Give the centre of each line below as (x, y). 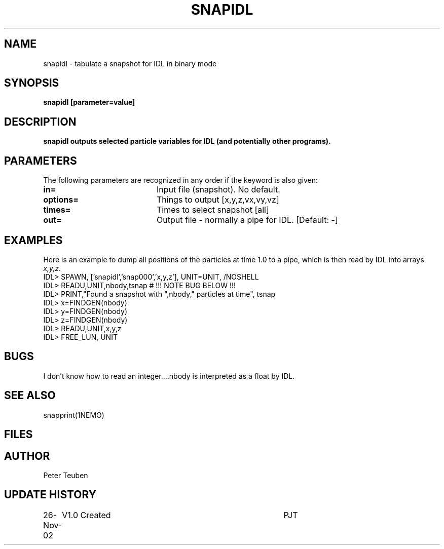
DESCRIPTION (40, 122)
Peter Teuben (66, 475)
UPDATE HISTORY (50, 495)
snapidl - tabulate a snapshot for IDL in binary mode (130, 63)
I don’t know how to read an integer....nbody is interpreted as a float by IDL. (169, 376)
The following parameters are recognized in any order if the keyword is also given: (181, 180)
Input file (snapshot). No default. (218, 190)
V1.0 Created (86, 515)
